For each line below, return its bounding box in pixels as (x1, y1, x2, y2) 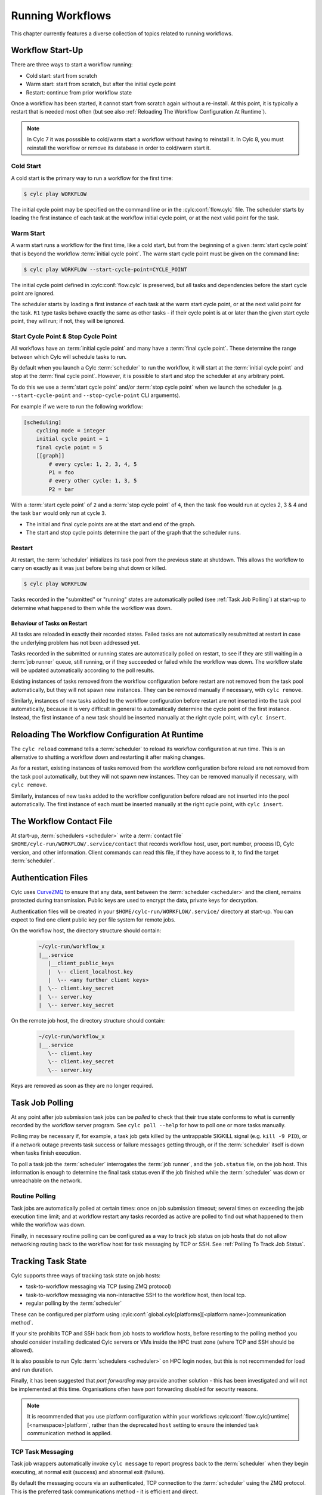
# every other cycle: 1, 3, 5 (48, 477, 137, 484)
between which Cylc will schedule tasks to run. (11, 353, 127, 360)
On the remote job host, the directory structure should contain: (11, 1017, 165, 1024)
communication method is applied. (27, 1430, 112, 1437)
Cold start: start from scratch (26, 72, 98, 79)
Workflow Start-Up (11, 45, 83, 56)
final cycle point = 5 (36, 444, 103, 451)
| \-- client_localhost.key (48, 968, 134, 975)
